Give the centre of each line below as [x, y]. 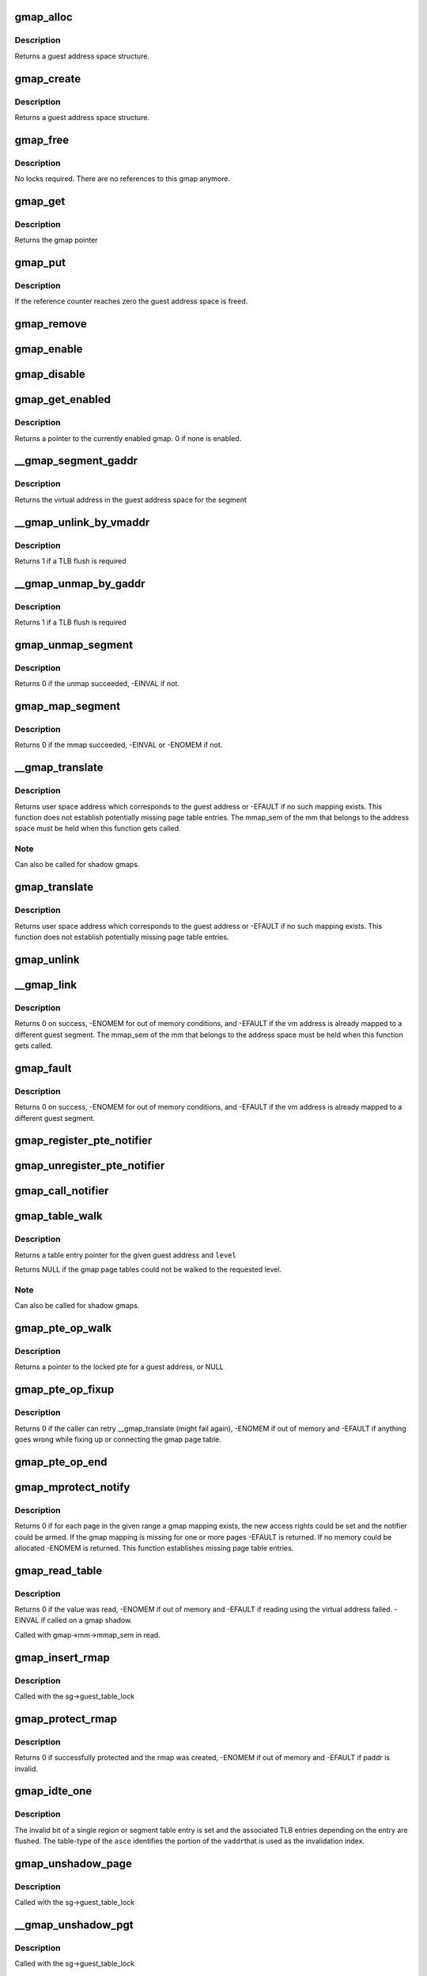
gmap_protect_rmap [66, 1719]
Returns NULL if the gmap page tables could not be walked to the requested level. [148, 1269]
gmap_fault [43, 1068]
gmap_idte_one [53, 1791]
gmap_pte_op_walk [63, 1328]
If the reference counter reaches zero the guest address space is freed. [131, 301]
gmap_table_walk [59, 1216]
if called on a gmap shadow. [87, 1620]
